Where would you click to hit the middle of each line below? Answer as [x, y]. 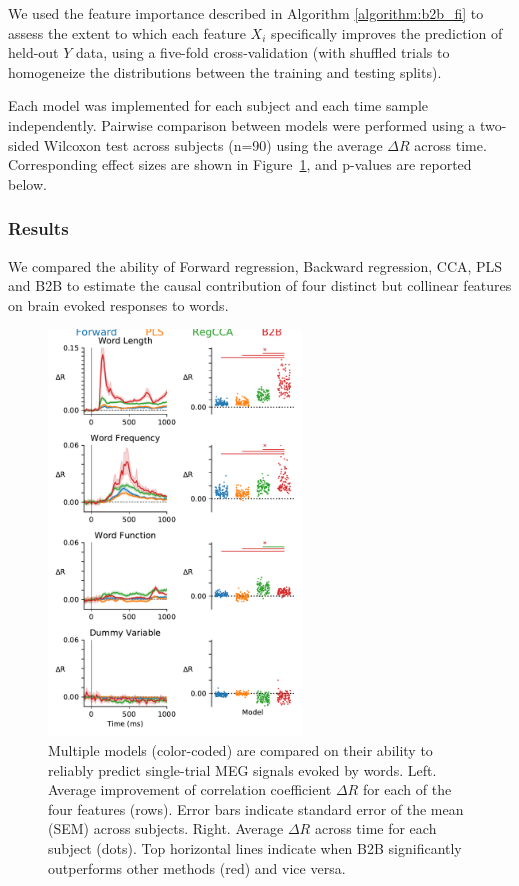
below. [27, 183]
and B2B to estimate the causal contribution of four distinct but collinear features [260, 285]
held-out [33, 52]
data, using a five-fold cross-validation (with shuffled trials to [263, 52]
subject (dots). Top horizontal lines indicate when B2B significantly [255, 847]
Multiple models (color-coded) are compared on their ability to [240, 749]
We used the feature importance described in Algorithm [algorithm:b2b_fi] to [246, 13]
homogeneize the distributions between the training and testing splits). [225, 71]
